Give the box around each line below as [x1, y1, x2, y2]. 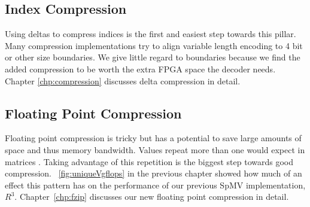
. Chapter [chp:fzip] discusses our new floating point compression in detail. [14, 190, 289, 203]
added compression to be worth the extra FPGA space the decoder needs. [5, 62, 276, 75]
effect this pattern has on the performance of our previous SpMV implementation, [5, 178, 306, 191]
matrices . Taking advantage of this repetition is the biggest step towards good [5, 155, 294, 168]
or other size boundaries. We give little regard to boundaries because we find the [5, 51, 300, 63]
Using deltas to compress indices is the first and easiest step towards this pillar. [5, 28, 296, 40]
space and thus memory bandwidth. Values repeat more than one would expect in [5, 143, 305, 156]
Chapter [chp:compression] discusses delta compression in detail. [5, 74, 241, 87]
